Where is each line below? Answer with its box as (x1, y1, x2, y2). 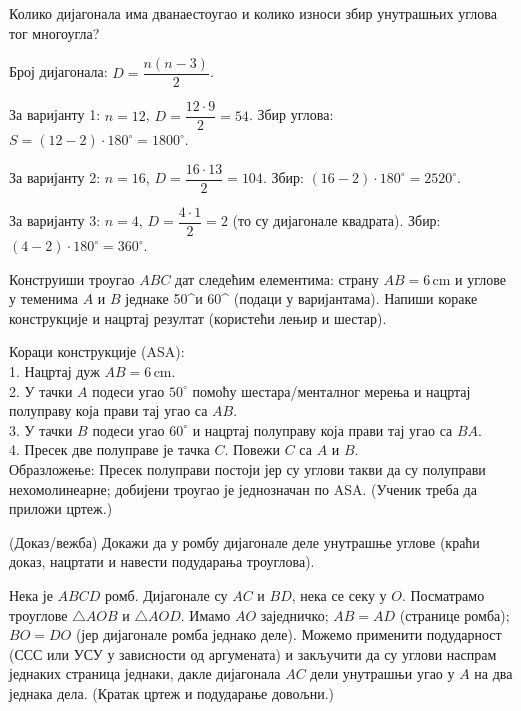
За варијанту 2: (9, 167, 101, 188)
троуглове (9, 604, 68, 625)
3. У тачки (9, 419, 73, 440)
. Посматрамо (401, 584, 485, 605)
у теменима (9, 288, 79, 309)
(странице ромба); (399, 604, 510, 625)
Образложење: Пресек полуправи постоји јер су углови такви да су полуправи (9, 458, 486, 479)
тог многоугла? (9, 22, 100, 43)
